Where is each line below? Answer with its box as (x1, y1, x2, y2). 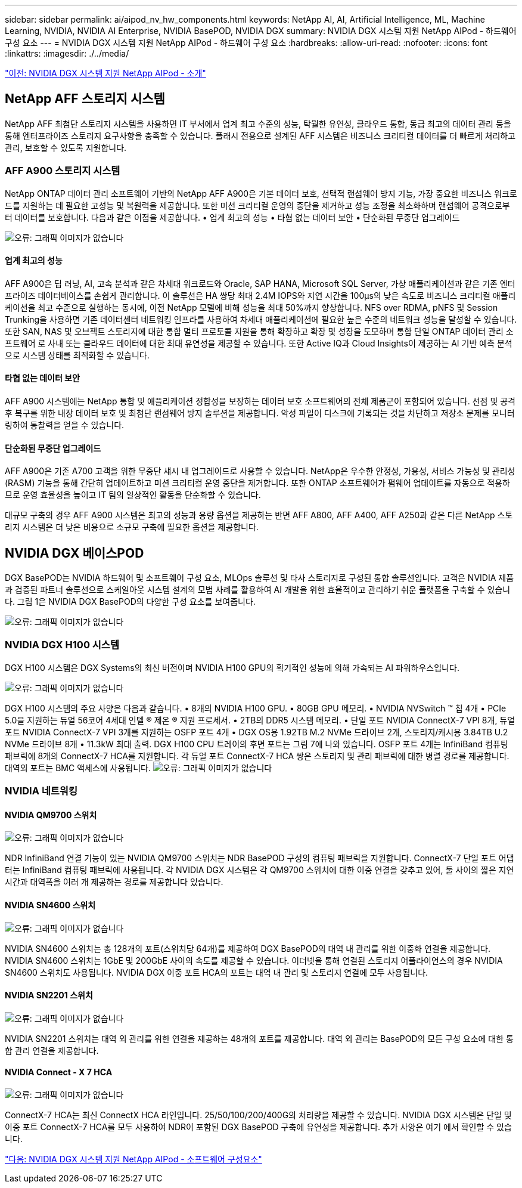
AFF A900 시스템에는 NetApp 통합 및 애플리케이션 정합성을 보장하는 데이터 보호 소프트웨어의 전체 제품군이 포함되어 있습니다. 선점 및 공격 (5, 396, 515, 407)
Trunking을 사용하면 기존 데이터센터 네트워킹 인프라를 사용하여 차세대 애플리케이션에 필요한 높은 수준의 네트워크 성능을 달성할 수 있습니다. (5, 314, 517, 324)
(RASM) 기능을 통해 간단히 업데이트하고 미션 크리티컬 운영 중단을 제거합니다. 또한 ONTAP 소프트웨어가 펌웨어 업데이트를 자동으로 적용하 (5, 478, 510, 488)
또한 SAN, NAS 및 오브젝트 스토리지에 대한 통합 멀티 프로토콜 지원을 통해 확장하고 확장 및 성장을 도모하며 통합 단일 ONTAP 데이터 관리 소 (5, 326, 514, 336)
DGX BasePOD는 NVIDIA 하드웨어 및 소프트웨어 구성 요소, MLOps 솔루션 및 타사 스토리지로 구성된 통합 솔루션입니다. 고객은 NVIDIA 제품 (5, 573, 514, 583)
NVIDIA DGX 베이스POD (5, 545, 144, 561)
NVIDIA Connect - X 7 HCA (5, 1067, 113, 1078)
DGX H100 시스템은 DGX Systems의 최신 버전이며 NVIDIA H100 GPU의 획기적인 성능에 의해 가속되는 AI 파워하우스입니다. (5, 662, 459, 673)
